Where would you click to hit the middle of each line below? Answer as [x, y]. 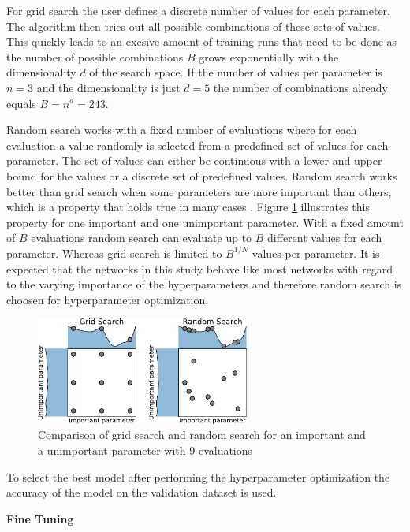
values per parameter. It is [316, 253]
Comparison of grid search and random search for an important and [202, 435]
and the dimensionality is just [108, 87]
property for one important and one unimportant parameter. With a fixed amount [205, 222]
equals [21, 103]
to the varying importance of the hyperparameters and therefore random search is [204, 284]
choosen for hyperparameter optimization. [108, 299]
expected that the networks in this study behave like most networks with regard [200, 268]
